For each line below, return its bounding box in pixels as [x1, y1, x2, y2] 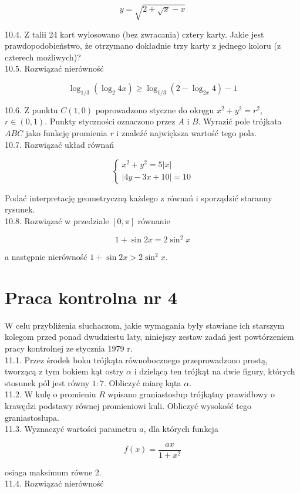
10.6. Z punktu [5, 103, 58, 116]
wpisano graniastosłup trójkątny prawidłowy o [107, 388, 275, 400]
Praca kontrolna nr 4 [5, 285, 177, 309]
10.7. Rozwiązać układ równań [5, 138, 114, 150]
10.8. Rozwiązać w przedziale [5, 214, 109, 227]
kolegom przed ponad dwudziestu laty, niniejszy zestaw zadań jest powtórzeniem [5, 330, 294, 343]
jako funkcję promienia [25, 126, 107, 139]
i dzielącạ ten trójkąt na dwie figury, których [134, 365, 295, 377]
